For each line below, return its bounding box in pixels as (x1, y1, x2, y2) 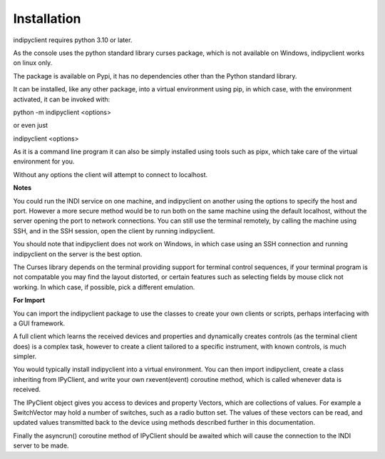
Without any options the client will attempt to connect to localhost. (13, 170, 208, 178)
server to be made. (13, 441, 69, 450)
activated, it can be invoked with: (13, 95, 111, 104)
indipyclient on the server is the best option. (13, 250, 143, 258)
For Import (13, 296, 46, 305)
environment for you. (13, 157, 75, 166)
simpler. (13, 352, 37, 360)
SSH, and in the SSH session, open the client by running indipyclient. (13, 226, 215, 235)
